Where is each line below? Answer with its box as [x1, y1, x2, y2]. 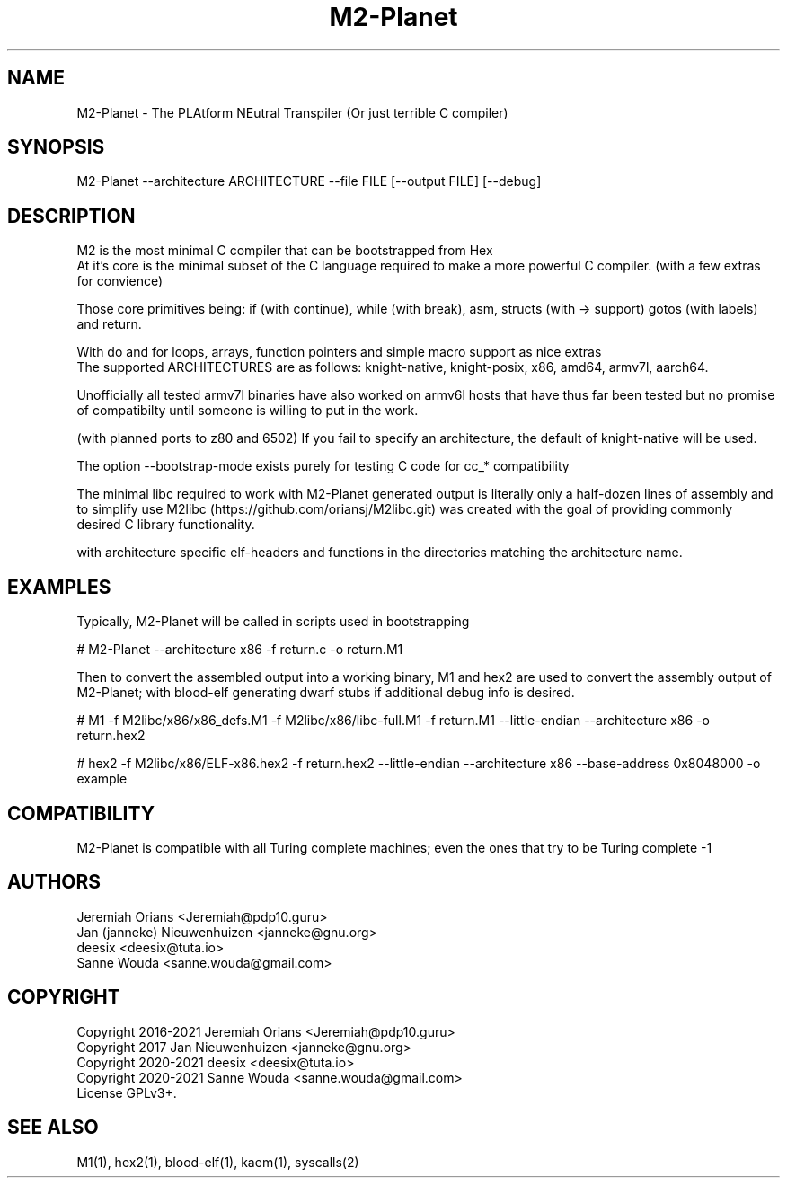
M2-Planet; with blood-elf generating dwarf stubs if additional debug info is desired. [76, 685, 575, 701]
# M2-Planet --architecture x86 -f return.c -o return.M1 [76, 641, 403, 658]
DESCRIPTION [7, 204, 136, 227]
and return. [76, 316, 142, 332]
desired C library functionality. [76, 517, 255, 533]
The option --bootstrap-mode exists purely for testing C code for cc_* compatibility [76, 458, 570, 474]
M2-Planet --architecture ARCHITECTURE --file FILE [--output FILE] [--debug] [76, 173, 542, 190]
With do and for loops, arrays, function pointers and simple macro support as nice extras [76, 344, 602, 360]
